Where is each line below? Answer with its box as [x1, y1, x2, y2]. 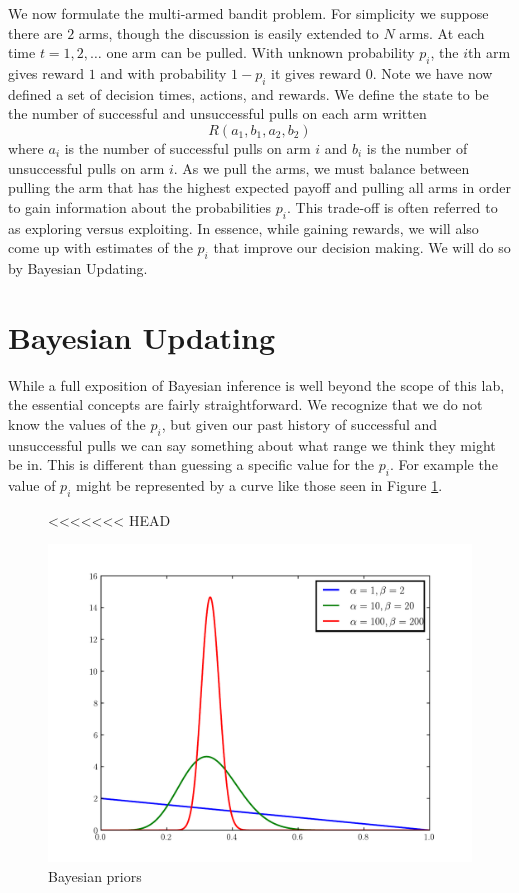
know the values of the [8, 413, 146, 434]
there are [8, 22, 63, 43]
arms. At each [399, 22, 485, 43]
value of [8, 475, 56, 496]
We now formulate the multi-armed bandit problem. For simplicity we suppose [8, 3, 489, 23]
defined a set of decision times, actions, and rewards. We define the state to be [8, 83, 489, 104]
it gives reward [271, 62, 362, 83]
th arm [468, 42, 511, 63]
